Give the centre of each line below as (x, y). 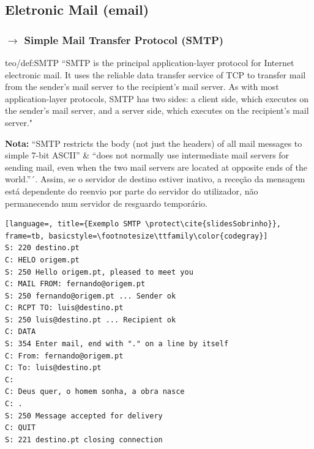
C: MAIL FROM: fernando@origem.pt (75, 284)
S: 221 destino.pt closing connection (84, 440)
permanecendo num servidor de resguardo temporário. (107, 203)
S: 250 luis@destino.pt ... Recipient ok (91, 320)
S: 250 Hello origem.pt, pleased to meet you (99, 272)
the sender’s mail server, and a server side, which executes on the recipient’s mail (157, 110)
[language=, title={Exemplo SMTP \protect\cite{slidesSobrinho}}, (143, 224)
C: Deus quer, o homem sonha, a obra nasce (95, 392)
